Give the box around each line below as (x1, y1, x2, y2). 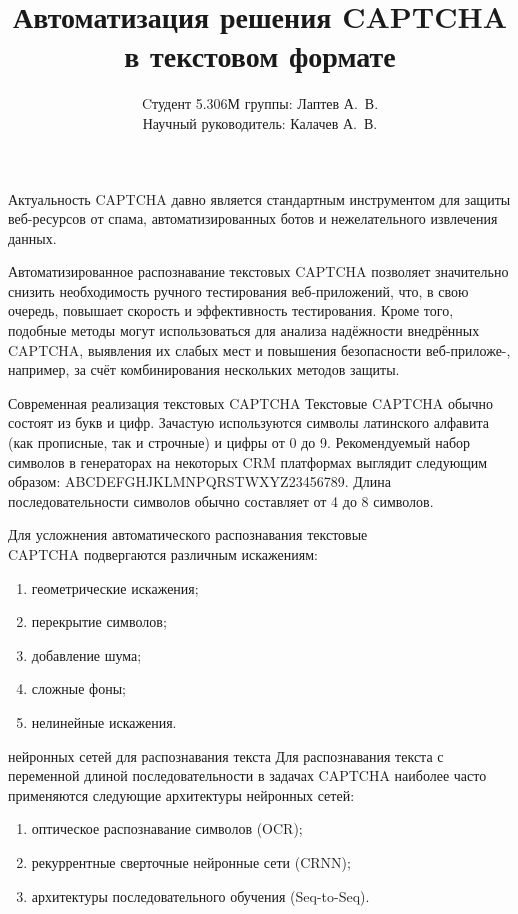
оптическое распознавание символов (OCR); (31, 818, 303, 839)
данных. (8, 227, 57, 248)
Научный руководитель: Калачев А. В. (142, 112, 378, 133)
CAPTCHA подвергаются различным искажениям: (8, 544, 318, 564)
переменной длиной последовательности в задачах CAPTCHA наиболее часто (8, 765, 487, 786)
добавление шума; (31, 644, 142, 665)
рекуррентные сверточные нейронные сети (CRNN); (31, 851, 351, 872)
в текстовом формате (124, 35, 396, 76)
